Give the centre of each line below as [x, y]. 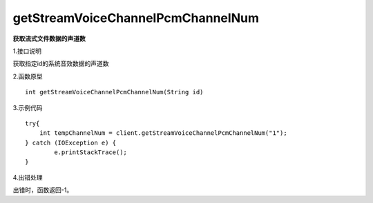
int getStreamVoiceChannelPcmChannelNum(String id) [114, 92]
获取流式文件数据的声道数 [49, 39]
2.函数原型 [28, 76]
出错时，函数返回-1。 [43, 190]
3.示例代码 [28, 107]
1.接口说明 [27, 51]
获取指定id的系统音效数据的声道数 [61, 64]
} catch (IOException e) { [71, 142]
